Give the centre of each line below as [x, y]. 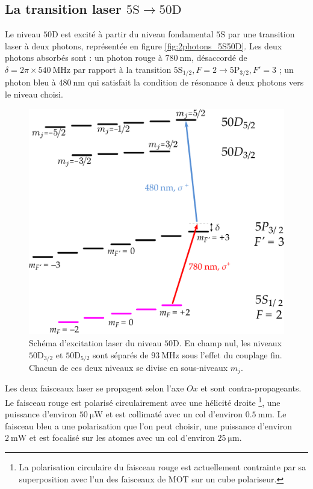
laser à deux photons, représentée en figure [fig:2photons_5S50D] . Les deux [144, 45]
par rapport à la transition [122, 69]
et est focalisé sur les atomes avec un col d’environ [122, 438]
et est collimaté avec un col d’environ [174, 414]
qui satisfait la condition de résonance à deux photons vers [196, 82]
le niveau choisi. [34, 94]
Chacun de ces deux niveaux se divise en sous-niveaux [129, 367]
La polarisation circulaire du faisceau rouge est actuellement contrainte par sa [163, 467]
